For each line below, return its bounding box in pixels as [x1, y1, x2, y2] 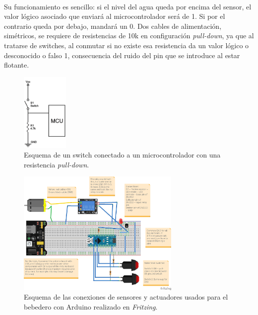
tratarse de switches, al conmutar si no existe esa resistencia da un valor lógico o [4, 40, 249, 50]
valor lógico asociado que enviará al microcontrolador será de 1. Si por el [4, 11, 225, 21]
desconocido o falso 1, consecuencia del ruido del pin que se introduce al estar [4, 50, 240, 60]
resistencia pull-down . [24, 159, 89, 169]
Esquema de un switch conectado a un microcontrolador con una [24, 150, 221, 160]
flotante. [4, 60, 29, 70]
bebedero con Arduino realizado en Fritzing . [24, 301, 158, 312]
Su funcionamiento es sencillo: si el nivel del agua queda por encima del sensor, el [4, 1, 252, 11]
